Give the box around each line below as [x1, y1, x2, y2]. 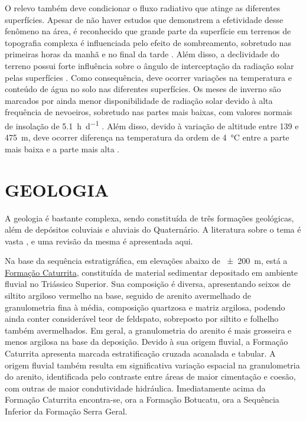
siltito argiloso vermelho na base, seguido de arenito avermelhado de [5, 289, 251, 302]
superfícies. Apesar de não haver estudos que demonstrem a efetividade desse [5, 13, 284, 25]
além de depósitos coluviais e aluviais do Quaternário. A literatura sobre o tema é [5, 223, 301, 236]
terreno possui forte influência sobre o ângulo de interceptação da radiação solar [5, 59, 294, 71]
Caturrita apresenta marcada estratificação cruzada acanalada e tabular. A [5, 347, 276, 360]
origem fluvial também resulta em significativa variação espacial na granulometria [5, 358, 300, 371]
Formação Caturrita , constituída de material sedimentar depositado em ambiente [5, 266, 298, 278]
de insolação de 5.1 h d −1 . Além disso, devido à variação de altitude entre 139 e [5, 118, 299, 132]
